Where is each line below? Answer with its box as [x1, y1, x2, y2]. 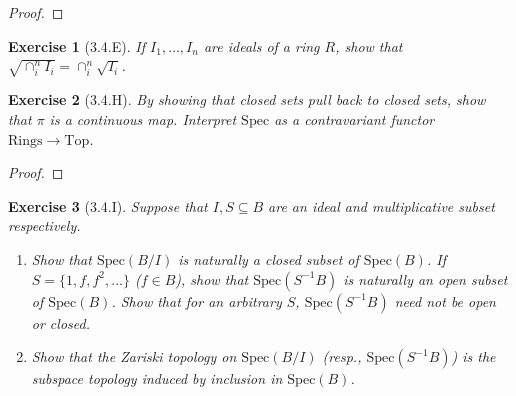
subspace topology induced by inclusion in [31, 368, 283, 389]
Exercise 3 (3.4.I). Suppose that [8, 195, 208, 216]
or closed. [31, 312, 90, 333]
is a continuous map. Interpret [49, 109, 237, 130]
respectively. [8, 215, 81, 236]
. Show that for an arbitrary [111, 290, 282, 311]
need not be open [394, 290, 496, 311]
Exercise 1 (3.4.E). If [8, 35, 146, 56]
